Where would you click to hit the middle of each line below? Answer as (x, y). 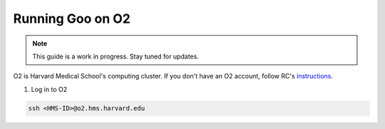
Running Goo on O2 (72, 19)
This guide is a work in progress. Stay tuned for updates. (115, 56)
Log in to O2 (49, 89)
